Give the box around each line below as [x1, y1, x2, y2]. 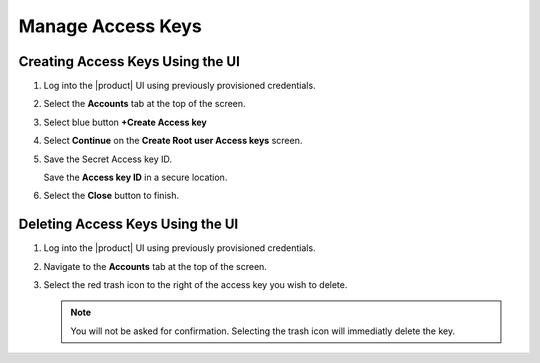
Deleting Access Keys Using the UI [18, 216, 239, 233]
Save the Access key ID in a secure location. [43, 171, 228, 184]
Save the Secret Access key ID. [43, 153, 173, 165]
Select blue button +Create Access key [43, 116, 207, 128]
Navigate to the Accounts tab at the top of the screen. [43, 260, 267, 272]
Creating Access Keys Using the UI [18, 53, 240, 70]
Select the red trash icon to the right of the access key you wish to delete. [43, 279, 348, 291]
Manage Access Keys [18, 15, 202, 37]
